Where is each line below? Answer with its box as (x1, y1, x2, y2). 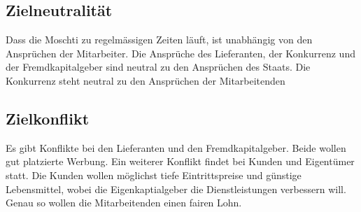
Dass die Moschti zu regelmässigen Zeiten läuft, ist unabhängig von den (6, 32, 313, 47)
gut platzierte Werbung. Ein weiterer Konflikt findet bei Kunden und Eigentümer (6, 154, 355, 169)
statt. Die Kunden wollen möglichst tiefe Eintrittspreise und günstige (6, 167, 302, 182)
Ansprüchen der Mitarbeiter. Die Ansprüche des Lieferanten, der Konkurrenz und (6, 45, 355, 60)
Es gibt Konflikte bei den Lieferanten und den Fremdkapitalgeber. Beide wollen (6, 140, 346, 155)
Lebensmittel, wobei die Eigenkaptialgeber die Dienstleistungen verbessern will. (6, 181, 346, 196)
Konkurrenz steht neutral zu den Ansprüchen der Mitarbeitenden (6, 73, 285, 87)
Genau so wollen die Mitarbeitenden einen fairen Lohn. (6, 195, 242, 210)
